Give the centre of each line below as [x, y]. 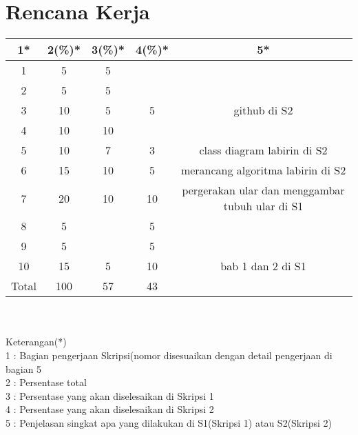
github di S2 [263, 110]
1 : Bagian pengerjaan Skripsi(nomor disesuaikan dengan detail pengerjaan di [169, 355]
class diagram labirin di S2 [263, 150]
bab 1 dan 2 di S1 [263, 266]
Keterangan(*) [36, 342]
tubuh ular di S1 [263, 206]
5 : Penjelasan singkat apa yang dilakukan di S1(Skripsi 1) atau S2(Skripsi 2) [169, 422]
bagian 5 [24, 368]
